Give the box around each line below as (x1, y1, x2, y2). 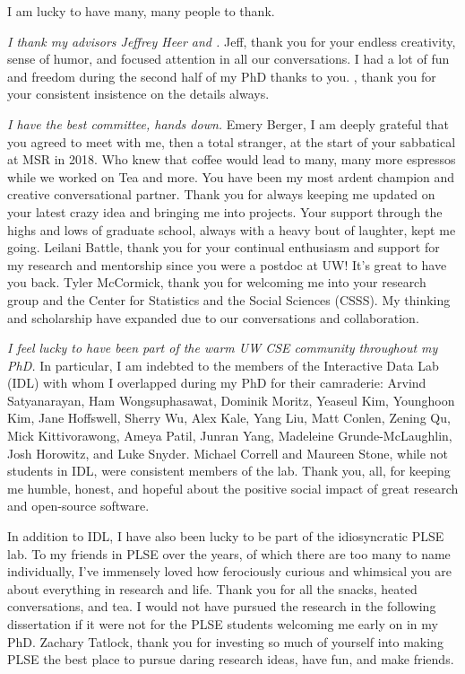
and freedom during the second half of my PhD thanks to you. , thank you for (7, 66, 436, 85)
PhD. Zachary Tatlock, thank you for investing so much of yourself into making (7, 632, 443, 651)
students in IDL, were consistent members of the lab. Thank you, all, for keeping (7, 461, 451, 480)
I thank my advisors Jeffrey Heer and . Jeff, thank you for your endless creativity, (7, 31, 456, 50)
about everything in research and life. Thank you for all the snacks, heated (7, 579, 418, 598)
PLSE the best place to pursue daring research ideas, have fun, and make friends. (7, 650, 454, 669)
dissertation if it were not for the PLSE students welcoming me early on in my (7, 615, 438, 633)
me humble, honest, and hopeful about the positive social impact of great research (7, 478, 459, 497)
